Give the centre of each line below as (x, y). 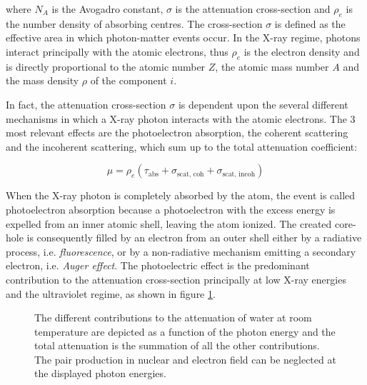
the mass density (42, 80)
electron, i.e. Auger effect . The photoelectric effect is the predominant (158, 265)
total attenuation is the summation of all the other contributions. (177, 345)
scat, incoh (239, 174)
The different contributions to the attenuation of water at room (173, 317)
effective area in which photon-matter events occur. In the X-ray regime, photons (183, 37)
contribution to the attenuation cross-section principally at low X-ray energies (176, 279)
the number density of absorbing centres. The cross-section (134, 23)
